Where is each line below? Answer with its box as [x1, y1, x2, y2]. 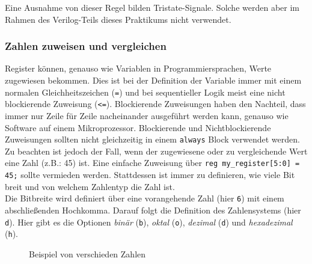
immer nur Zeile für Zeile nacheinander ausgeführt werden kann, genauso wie [5, 109, 289, 121]
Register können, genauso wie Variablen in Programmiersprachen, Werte [5, 62, 272, 75]
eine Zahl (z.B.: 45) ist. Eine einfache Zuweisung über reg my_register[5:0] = [5, 156, 300, 169]
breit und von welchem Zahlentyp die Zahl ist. [5, 180, 175, 192]
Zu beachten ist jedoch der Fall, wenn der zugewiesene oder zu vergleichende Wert [5, 144, 308, 157]
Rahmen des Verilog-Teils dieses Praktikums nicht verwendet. [5, 13, 231, 25]
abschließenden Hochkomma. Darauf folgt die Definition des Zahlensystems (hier [5, 203, 301, 216]
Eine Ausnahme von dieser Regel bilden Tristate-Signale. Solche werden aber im [5, 1, 299, 13]
